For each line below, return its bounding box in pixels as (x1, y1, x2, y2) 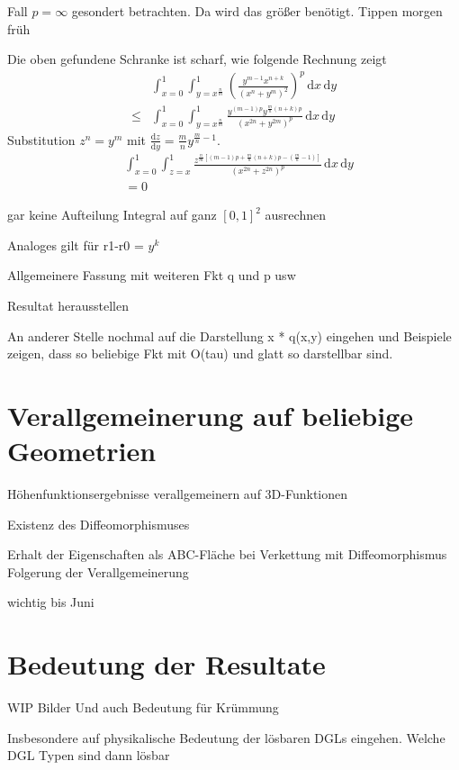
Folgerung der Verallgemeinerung (7, 562, 189, 581)
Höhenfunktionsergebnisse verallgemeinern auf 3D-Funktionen (7, 485, 348, 503)
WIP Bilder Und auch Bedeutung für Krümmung (7, 698, 279, 717)
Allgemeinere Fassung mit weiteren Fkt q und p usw (7, 266, 296, 285)
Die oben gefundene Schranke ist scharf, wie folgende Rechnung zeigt (7, 50, 387, 68)
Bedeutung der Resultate (7, 646, 326, 683)
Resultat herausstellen (7, 295, 130, 314)
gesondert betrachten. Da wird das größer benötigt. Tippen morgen (71, 2, 443, 20)
